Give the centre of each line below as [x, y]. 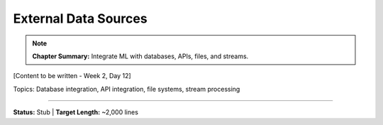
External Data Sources [81, 18]
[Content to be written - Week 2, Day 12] [72, 76]
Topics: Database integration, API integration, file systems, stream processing [127, 89]
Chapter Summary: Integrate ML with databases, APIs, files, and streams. [140, 56]
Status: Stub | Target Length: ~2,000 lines [76, 112]
